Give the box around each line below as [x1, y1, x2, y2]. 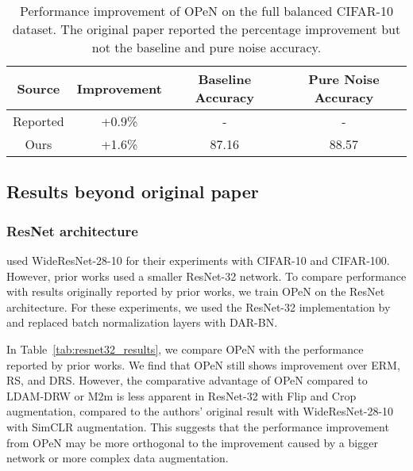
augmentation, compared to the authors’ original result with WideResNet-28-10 [6, 403, 394, 419]
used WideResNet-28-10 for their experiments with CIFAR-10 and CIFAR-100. [6, 252, 390, 268]
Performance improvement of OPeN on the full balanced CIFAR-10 [20, 2, 393, 20]
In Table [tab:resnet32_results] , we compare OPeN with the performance [6, 340, 364, 357]
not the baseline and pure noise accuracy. [91, 38, 322, 56]
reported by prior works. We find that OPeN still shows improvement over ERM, [6, 356, 400, 373]
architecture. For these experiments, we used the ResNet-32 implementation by [6, 298, 391, 315]
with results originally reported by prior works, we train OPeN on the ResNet [6, 283, 385, 300]
